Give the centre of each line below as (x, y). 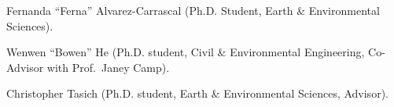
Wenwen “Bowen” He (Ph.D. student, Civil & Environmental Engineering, (186, 52)
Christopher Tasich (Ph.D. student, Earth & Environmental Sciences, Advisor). (197, 93)
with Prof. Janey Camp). (108, 67)
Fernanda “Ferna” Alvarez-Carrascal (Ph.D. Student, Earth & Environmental (193, 10)
